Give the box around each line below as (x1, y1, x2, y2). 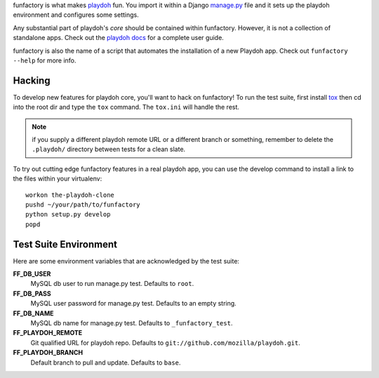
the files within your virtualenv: (13, 174, 102, 183)
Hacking (13, 74, 51, 86)
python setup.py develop (25, 211, 111, 219)
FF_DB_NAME (13, 309, 54, 318)
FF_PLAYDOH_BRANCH (13, 348, 84, 357)
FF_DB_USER (13, 270, 51, 278)
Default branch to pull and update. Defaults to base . (30, 358, 181, 367)
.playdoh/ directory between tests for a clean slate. (32, 145, 186, 154)
